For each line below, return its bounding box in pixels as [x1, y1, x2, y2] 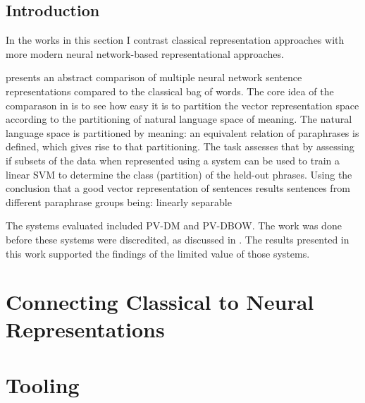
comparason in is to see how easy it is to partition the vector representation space [6, 97, 359, 112]
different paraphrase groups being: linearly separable [6, 194, 232, 209]
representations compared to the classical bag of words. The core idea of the [6, 83, 334, 98]
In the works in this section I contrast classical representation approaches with [6, 32, 345, 47]
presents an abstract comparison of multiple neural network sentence [6, 70, 302, 85]
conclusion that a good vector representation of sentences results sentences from [6, 181, 350, 196]
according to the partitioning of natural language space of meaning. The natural [6, 112, 352, 126]
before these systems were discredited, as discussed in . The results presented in [6, 231, 349, 246]
